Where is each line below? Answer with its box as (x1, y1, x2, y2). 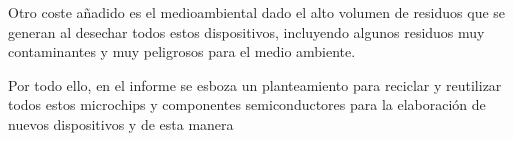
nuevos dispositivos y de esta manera (8, 113, 234, 134)
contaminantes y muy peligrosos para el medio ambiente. (8, 41, 356, 62)
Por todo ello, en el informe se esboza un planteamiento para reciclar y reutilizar (8, 74, 502, 95)
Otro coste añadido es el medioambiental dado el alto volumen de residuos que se (8, 2, 506, 22)
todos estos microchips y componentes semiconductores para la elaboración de (8, 94, 486, 115)
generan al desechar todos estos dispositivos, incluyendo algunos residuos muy (8, 21, 485, 42)
